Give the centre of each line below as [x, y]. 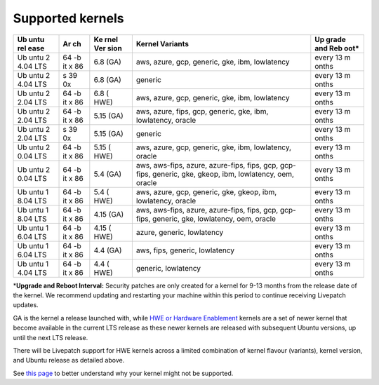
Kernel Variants [162, 43]
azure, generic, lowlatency [180, 232]
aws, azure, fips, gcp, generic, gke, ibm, [202, 111]
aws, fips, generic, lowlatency [185, 250]
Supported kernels [68, 18]
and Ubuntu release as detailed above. [69, 360]
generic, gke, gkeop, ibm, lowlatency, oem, [223, 174]
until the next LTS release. [51, 337]
